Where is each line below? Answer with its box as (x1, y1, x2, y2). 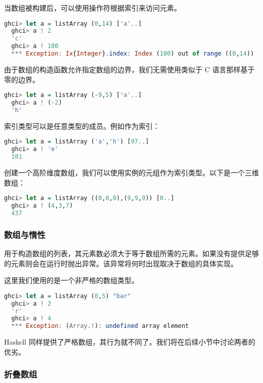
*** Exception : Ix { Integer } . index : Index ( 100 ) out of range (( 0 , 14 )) (11, 50, 254, 58)
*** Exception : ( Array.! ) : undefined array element (11, 322, 189, 330)
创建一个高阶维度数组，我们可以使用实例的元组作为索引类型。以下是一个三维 (4, 167, 259, 177)
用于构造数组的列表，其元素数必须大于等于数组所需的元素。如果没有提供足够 (4, 248, 259, 259)
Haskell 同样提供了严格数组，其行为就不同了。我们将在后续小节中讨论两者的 (4, 337, 255, 347)
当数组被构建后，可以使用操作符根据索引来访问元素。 (4, 3, 181, 13)
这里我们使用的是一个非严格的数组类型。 (4, 275, 139, 285)
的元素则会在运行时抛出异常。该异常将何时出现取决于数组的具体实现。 (4, 258, 238, 268)
